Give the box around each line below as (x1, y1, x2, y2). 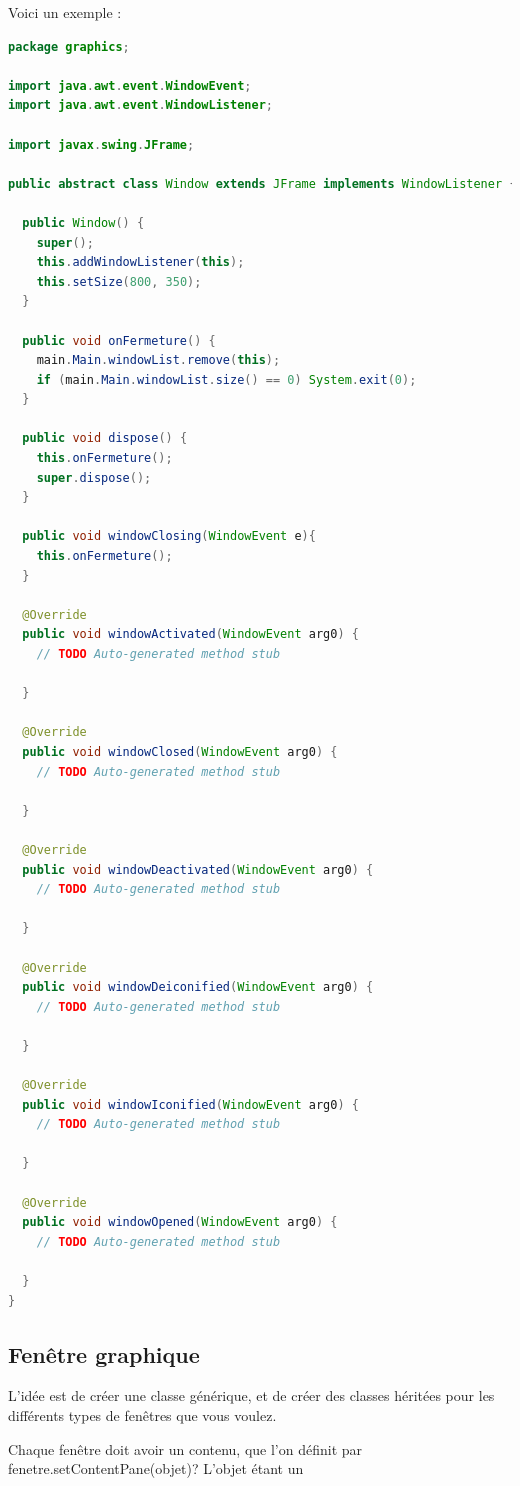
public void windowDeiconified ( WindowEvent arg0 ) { (22, 980, 374, 995)
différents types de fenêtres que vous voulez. (8, 1404, 277, 1425)
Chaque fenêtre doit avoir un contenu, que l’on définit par (8, 1438, 363, 1459)
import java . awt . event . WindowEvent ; (8, 78, 252, 93)
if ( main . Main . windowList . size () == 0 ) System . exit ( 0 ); (36, 372, 417, 387)
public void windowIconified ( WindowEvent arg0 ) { (22, 1097, 359, 1112)
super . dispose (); (36, 470, 152, 485)
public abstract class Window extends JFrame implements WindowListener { (8, 176, 517, 191)
